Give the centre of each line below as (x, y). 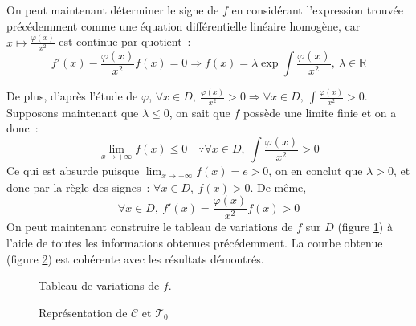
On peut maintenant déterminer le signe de (113, 10)
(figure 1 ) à (365, 227)
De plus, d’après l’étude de (72, 96)
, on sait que (200, 112)
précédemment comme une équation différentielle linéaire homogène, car (184, 25)
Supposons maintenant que (73, 112)
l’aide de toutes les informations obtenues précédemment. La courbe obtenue (195, 242)
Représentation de (83, 312)
